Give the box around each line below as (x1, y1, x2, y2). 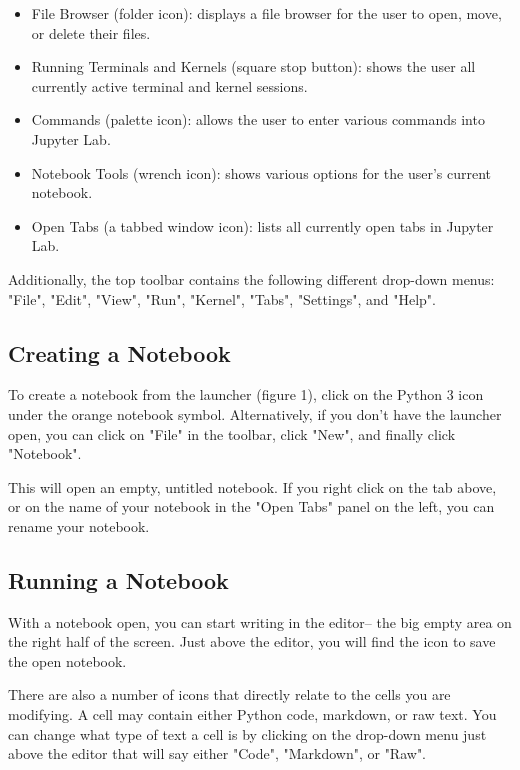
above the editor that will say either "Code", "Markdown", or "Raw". (8, 743, 427, 764)
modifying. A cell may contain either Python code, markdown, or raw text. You (8, 704, 497, 725)
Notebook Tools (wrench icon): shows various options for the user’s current (31, 162, 492, 183)
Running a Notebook (8, 564, 229, 595)
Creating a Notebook (8, 337, 231, 368)
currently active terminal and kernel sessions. (31, 75, 308, 96)
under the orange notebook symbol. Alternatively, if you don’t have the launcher (8, 403, 502, 424)
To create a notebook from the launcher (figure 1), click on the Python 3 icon (8, 384, 484, 405)
